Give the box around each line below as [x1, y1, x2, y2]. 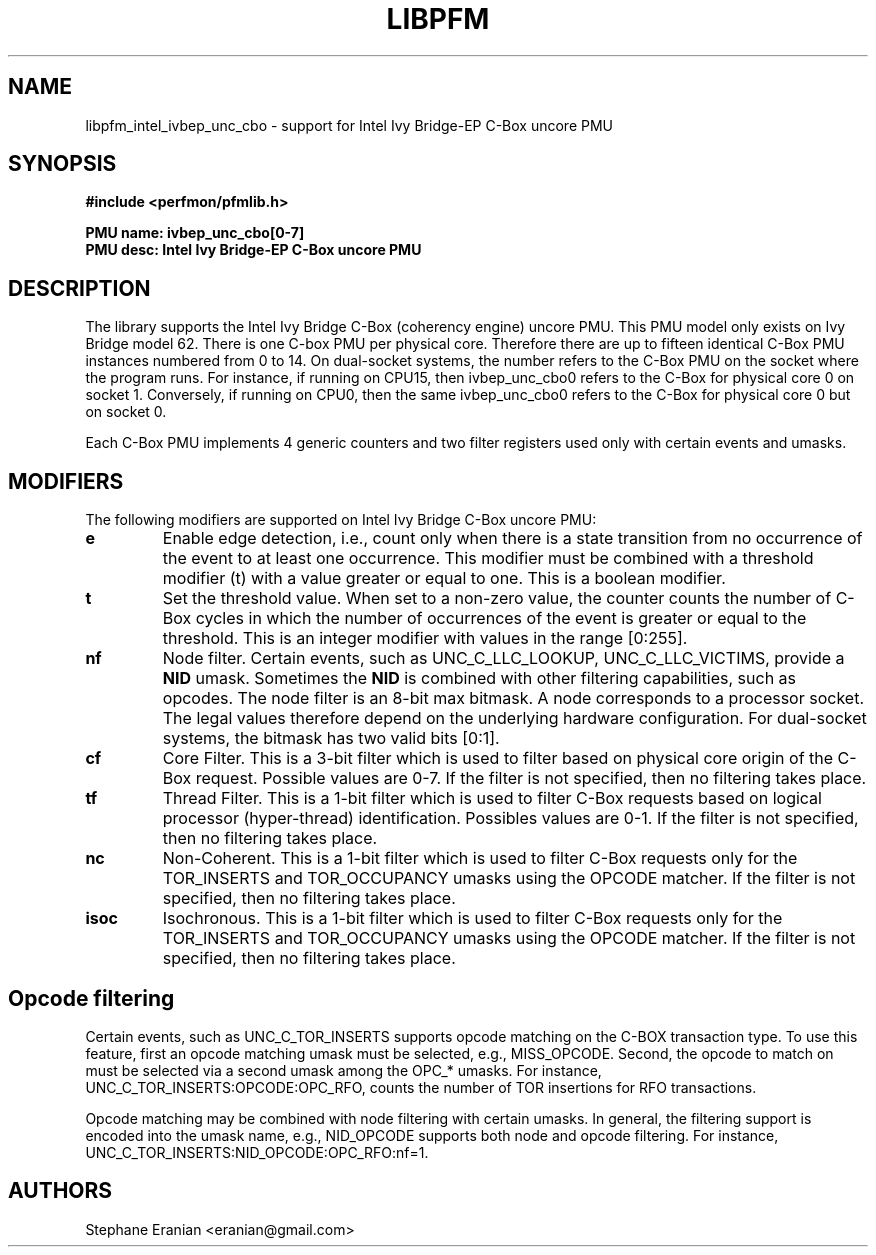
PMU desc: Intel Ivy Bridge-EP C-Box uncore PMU [85, 241, 422, 259]
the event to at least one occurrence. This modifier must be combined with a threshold [162, 548, 814, 569]
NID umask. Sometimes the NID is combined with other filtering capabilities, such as [162, 668, 797, 689]
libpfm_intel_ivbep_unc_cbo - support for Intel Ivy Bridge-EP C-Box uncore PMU [85, 116, 614, 134]
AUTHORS [8, 1178, 113, 1204]
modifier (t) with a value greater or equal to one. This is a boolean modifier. [162, 568, 726, 589]
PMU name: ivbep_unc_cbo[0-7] [85, 224, 305, 242]
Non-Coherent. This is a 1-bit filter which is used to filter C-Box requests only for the [162, 848, 798, 869]
